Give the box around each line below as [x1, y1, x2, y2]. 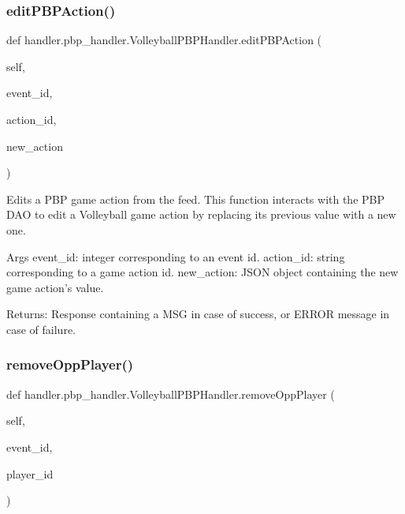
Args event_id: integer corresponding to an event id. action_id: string [6, 248, 345, 265]
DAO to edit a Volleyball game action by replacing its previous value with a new [6, 206, 396, 223]
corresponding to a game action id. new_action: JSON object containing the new [6, 264, 399, 280]
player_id [6, 465, 54, 482]
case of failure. [6, 321, 76, 337]
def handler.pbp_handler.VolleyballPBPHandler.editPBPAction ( [6, 32, 322, 48]
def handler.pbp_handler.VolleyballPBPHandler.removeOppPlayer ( [6, 385, 335, 402]
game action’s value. [6, 279, 104, 295]
